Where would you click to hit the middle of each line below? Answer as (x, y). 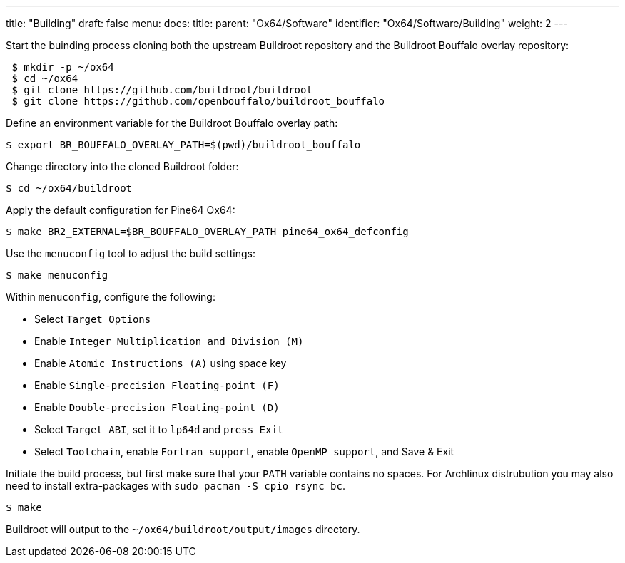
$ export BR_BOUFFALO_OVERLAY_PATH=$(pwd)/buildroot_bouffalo (183, 145)
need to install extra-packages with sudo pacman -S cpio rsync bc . (176, 486)
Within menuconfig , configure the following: (111, 297)
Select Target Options (93, 319)
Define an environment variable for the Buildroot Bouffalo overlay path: (172, 123)
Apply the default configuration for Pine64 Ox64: (121, 210)
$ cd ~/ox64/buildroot (69, 188)
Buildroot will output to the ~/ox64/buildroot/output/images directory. (183, 529)
